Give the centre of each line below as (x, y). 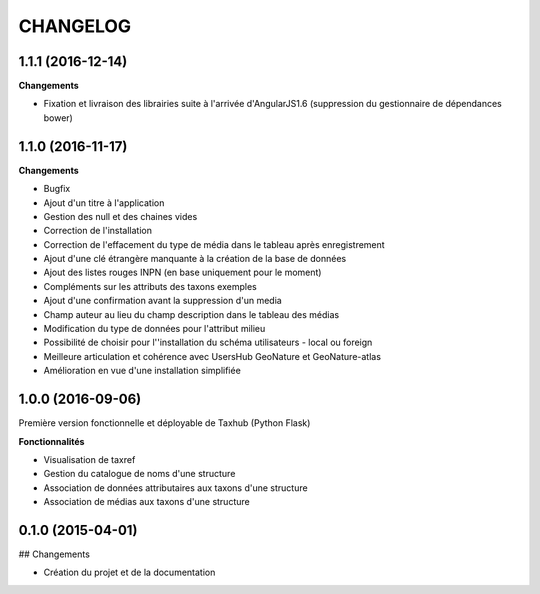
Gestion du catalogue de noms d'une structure (139, 474)
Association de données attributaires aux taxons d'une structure (176, 487)
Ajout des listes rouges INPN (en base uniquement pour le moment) (182, 272)
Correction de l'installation (97, 231)
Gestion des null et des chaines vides (120, 216)
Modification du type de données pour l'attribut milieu (154, 329)
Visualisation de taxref (89, 459)
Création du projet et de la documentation (129, 572)
